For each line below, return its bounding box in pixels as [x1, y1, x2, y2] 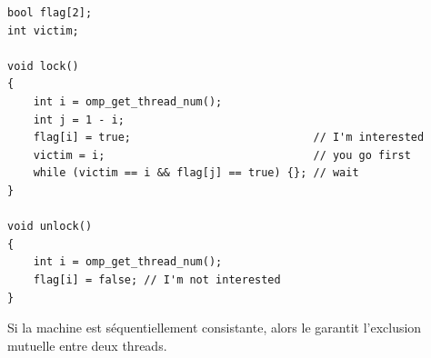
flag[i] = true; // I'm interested [33, 131, 425, 144]
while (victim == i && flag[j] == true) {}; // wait [33, 166, 359, 180]
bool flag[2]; [7, 6, 93, 19]
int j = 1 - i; [33, 113, 125, 126]
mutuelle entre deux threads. [7, 335, 167, 354]
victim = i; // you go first [33, 148, 411, 162]
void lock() [7, 59, 79, 73]
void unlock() [7, 220, 93, 234]
